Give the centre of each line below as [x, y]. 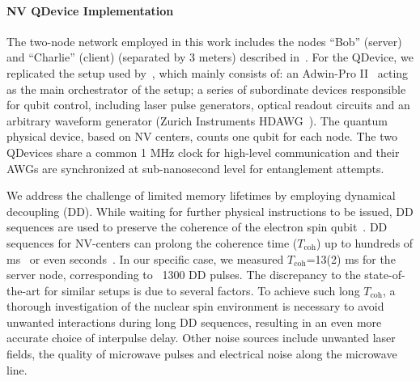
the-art [24, 290]
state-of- [385, 275]
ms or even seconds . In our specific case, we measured [145, 258]
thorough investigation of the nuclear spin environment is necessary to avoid [195, 306]
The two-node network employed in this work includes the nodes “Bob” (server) [204, 41]
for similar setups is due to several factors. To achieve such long [202, 290]
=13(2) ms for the [351, 258]
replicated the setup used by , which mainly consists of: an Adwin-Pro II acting [208, 72]
